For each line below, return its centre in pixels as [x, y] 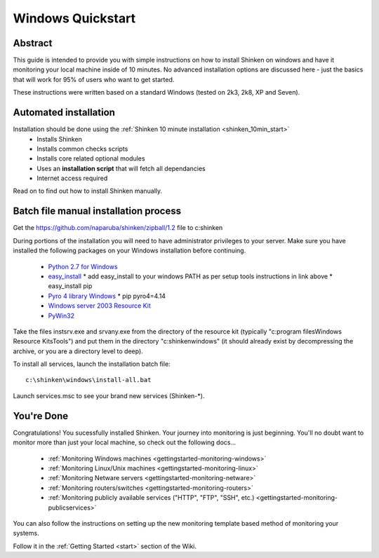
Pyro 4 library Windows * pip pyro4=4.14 [107, 296]
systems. [26, 533]
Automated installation [64, 113]
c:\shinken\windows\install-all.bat [88, 380]
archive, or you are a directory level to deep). [78, 351]
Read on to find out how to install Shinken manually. [88, 191]
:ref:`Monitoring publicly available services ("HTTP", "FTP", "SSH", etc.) [151, 498]
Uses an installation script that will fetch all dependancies [121, 168]
